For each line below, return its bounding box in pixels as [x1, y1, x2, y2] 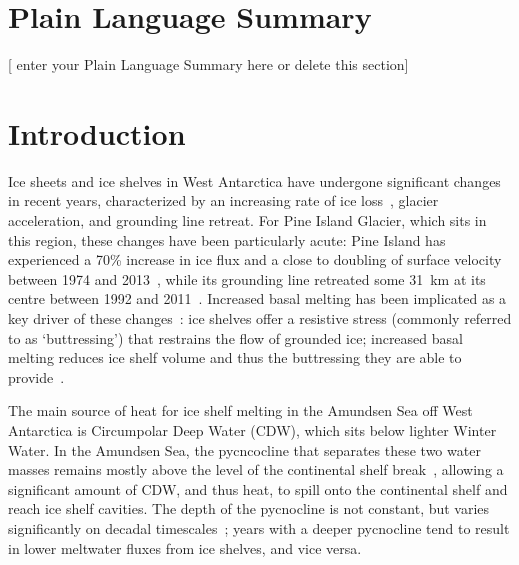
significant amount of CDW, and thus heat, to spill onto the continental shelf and [8, 478, 508, 499]
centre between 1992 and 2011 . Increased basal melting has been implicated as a [8, 288, 507, 309]
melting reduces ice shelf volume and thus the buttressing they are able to [8, 347, 462, 368]
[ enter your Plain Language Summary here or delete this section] [8, 54, 409, 75]
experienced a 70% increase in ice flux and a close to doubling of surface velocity [8, 249, 502, 270]
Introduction [8, 112, 186, 153]
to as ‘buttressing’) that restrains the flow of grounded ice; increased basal [8, 327, 463, 348]
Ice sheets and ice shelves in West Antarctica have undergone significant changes [8, 170, 501, 191]
